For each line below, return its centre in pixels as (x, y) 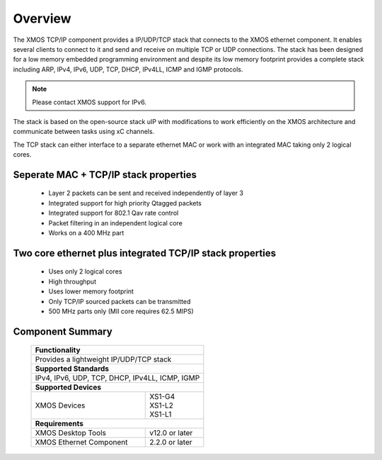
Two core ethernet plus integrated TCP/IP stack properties (144, 253)
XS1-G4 (162, 397)
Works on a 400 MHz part (86, 233)
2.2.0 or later (171, 442)
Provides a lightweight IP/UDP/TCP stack (103, 359)
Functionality (58, 350)
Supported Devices (68, 388)
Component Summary (63, 331)
